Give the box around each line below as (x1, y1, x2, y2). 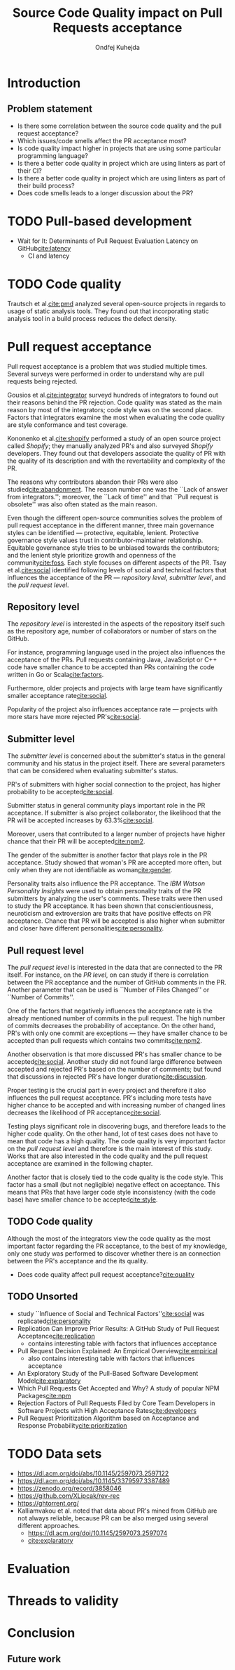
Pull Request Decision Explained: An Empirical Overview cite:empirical (17, 1346, 218, 1355)
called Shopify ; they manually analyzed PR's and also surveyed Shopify (7, 441, 213, 450)
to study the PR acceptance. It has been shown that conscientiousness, (7, 902, 213, 910)
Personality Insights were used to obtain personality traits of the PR (7, 887, 201, 895)
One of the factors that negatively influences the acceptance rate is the (7, 1006, 213, 1015)
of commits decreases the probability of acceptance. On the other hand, (7, 1022, 215, 1030)
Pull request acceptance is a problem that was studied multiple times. (7, 362, 208, 370)
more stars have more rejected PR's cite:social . (7, 713, 141, 721)
